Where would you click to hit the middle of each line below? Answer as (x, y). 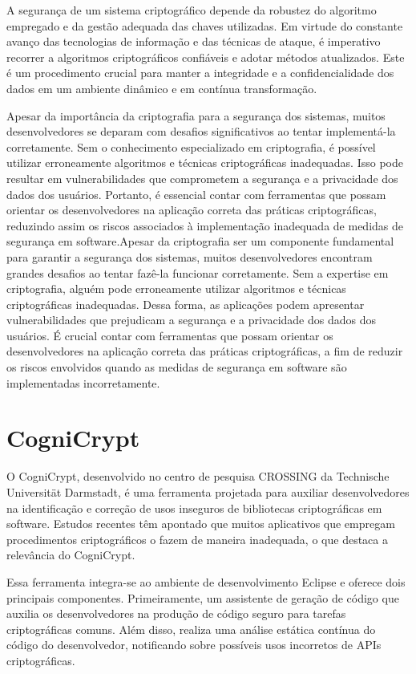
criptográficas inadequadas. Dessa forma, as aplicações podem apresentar (186, 304)
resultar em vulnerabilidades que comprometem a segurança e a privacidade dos (202, 178)
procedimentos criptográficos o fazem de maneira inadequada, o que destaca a (197, 539)
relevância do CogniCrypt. (71, 555)
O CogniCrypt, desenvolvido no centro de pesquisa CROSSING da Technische (198, 476)
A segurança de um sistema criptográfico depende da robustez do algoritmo (192, 10)
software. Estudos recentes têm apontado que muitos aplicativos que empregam (201, 524)
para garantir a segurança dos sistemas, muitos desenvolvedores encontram (190, 256)
